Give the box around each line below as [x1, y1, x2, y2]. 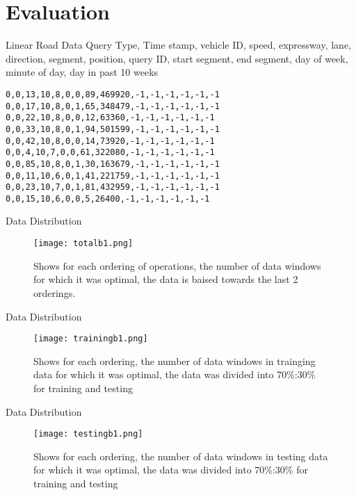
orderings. [33, 285, 76, 300]
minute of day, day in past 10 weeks [6, 65, 159, 79]
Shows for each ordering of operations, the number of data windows [33, 258, 321, 273]
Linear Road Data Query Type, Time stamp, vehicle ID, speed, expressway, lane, [6, 38, 352, 52]
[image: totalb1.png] [33, 238, 133, 249]
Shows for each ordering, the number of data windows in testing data [33, 448, 328, 463]
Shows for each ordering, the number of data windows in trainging [33, 353, 316, 368]
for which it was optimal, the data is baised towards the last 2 [33, 272, 298, 286]
